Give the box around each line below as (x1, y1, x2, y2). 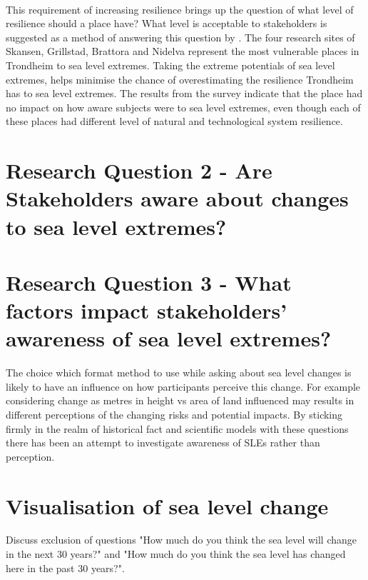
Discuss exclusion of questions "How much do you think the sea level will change (6, 532, 357, 547)
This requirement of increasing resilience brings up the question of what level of (6, 1, 354, 16)
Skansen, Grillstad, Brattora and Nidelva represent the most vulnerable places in (6, 44, 359, 59)
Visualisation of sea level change (6, 491, 329, 520)
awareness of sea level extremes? (6, 324, 332, 353)
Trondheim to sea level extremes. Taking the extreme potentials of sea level (6, 57, 335, 72)
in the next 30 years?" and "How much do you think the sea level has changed (6, 546, 346, 561)
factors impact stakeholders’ (6, 296, 287, 325)
